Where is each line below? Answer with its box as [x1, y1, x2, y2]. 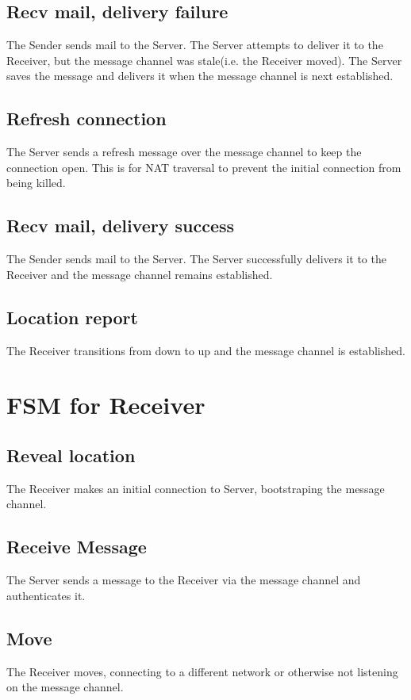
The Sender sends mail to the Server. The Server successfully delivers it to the [6, 251, 386, 267]
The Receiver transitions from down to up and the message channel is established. [6, 342, 405, 358]
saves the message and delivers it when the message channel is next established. [6, 67, 394, 84]
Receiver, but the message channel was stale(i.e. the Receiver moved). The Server [6, 52, 402, 68]
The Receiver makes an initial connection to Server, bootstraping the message [6, 480, 385, 496]
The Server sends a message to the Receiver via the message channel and [6, 572, 361, 588]
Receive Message [6, 534, 147, 559]
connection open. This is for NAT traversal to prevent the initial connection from [6, 159, 401, 175]
